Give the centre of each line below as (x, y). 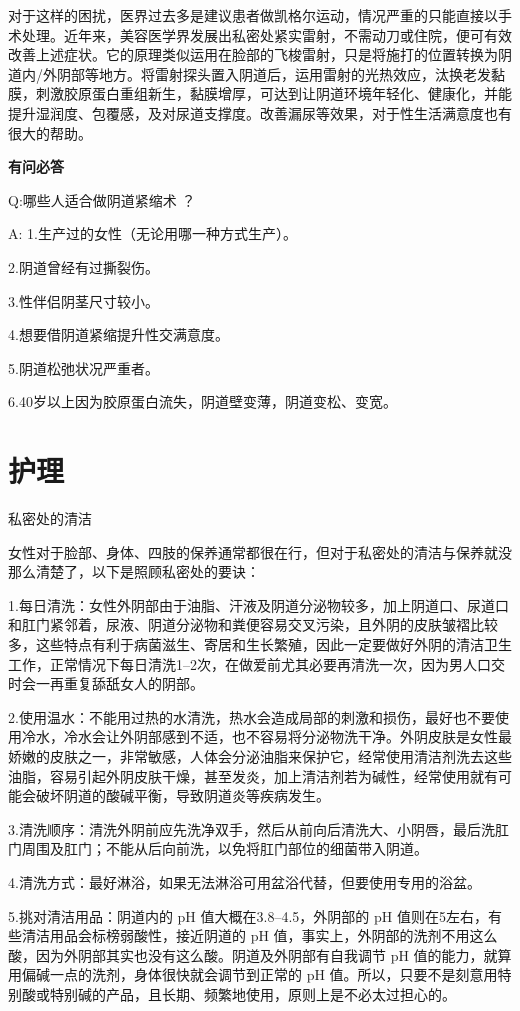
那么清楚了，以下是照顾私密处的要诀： (134, 571)
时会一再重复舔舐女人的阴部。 (106, 683)
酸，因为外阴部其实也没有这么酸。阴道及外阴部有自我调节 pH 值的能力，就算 (260, 954)
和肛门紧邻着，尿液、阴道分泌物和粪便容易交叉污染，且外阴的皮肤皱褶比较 (253, 624)
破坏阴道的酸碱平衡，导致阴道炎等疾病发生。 (182, 795)
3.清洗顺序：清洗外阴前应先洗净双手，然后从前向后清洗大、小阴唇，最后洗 (251, 828)
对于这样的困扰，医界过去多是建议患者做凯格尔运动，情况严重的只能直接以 (253, 15)
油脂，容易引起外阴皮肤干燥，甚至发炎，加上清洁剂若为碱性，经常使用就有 (253, 775)
